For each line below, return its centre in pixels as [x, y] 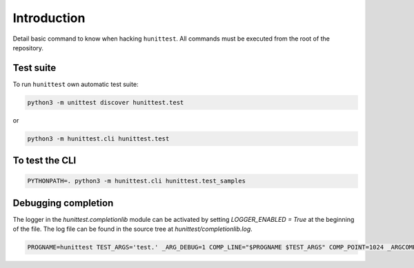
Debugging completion [63, 203]
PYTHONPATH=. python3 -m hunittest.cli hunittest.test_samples [137, 181]
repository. [28, 48]
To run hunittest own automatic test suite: [76, 84]
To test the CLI [45, 161]
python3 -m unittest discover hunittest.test [106, 102]
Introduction [49, 18]
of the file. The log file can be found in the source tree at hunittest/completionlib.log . [133, 229]
